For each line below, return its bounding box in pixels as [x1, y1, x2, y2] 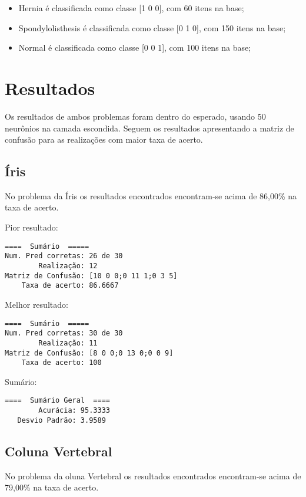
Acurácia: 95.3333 [38, 406, 110, 415]
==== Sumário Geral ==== [5, 396, 110, 405]
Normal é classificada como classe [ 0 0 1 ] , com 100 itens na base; [18, 41, 251, 54]
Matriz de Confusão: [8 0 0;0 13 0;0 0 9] [5, 348, 174, 357]
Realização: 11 [38, 338, 98, 347]
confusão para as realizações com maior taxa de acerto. [5, 133, 203, 146]
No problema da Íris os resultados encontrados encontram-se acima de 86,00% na [5, 189, 297, 202]
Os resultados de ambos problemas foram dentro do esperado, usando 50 [5, 110, 266, 122]
